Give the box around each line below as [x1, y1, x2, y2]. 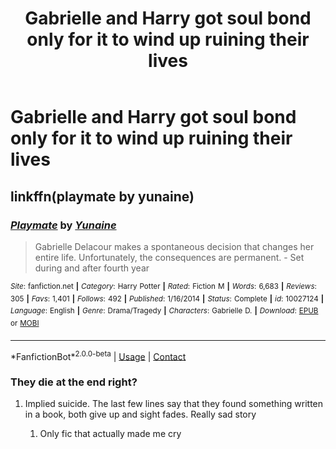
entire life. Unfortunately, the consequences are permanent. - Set [34, 251, 305, 263]
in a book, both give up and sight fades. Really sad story [24, 408, 257, 421]
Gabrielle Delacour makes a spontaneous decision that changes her [34, 240, 315, 252]
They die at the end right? [10, 375, 138, 389]
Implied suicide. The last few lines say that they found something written [24, 398, 324, 410]
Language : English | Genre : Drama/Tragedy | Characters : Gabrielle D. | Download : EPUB [10, 306, 319, 316]
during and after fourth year [34, 262, 150, 274]
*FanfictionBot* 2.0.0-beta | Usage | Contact [10, 348, 187, 362]
